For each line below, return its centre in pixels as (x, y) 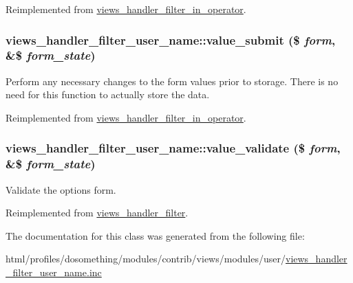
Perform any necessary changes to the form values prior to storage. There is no (172, 81)
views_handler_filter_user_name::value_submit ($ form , (171, 39)
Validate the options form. (61, 189)
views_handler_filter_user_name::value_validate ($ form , (173, 148)
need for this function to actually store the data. (108, 94)
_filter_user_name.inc (54, 272)
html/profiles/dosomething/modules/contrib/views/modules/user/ (146, 259)
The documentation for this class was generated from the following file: (155, 235)
